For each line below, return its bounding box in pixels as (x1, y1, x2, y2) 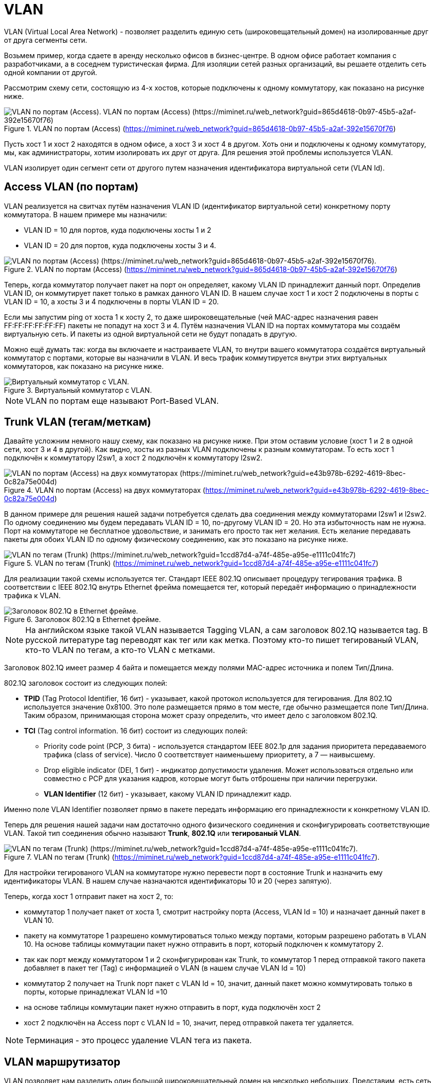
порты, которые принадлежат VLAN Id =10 (24, 988, 168, 996)
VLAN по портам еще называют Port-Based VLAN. (25, 395, 219, 406)
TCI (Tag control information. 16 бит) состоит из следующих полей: (24, 726, 248, 735)
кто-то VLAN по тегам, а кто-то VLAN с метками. (25, 645, 215, 655)
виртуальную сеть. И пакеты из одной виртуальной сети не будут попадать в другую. (4, 329, 297, 338)
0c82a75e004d (4, 494, 55, 503)
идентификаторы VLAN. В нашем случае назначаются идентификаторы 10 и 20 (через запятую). (4, 877, 332, 886)
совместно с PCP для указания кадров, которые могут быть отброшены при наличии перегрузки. (44, 774, 378, 783)
